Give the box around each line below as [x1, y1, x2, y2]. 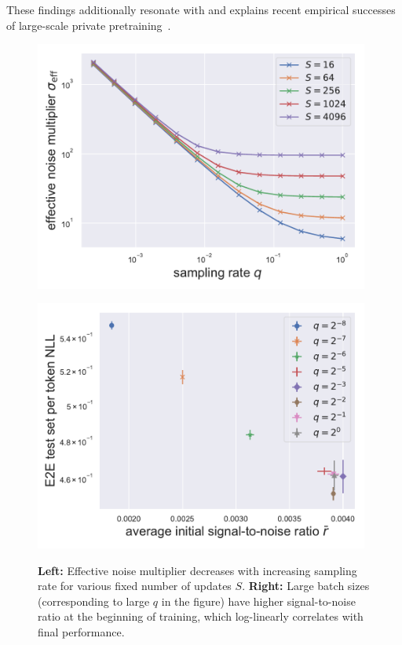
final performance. [38, 624, 125, 640]
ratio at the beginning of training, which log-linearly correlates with [38, 608, 364, 625]
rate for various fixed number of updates [38, 577, 232, 594]
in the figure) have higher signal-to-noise [161, 592, 356, 609]
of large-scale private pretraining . [6, 16, 171, 33]
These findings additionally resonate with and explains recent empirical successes [6, 2, 396, 17]
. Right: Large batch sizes [242, 577, 370, 594]
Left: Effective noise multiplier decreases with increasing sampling [38, 562, 357, 578]
